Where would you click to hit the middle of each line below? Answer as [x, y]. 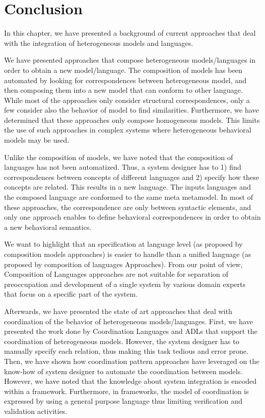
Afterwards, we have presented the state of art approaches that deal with [118, 311]
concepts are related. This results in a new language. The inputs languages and [128, 187]
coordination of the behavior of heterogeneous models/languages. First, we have [129, 321]
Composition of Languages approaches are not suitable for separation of [116, 274]
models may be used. [37, 140]
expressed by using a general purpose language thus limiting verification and [123, 401]
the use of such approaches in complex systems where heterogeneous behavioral [128, 130]
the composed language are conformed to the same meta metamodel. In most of [129, 197]
